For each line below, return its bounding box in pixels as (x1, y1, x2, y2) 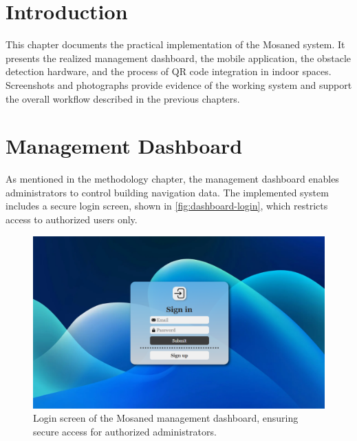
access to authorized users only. (6, 212, 138, 226)
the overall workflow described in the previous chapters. (6, 91, 240, 105)
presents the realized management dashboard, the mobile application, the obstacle (6, 50, 351, 65)
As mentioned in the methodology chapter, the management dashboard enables (6, 172, 339, 186)
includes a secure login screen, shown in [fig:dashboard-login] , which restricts (6, 198, 328, 213)
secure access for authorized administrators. (33, 424, 217, 438)
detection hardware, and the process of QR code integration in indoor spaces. (6, 64, 332, 79)
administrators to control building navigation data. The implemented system (6, 185, 329, 199)
